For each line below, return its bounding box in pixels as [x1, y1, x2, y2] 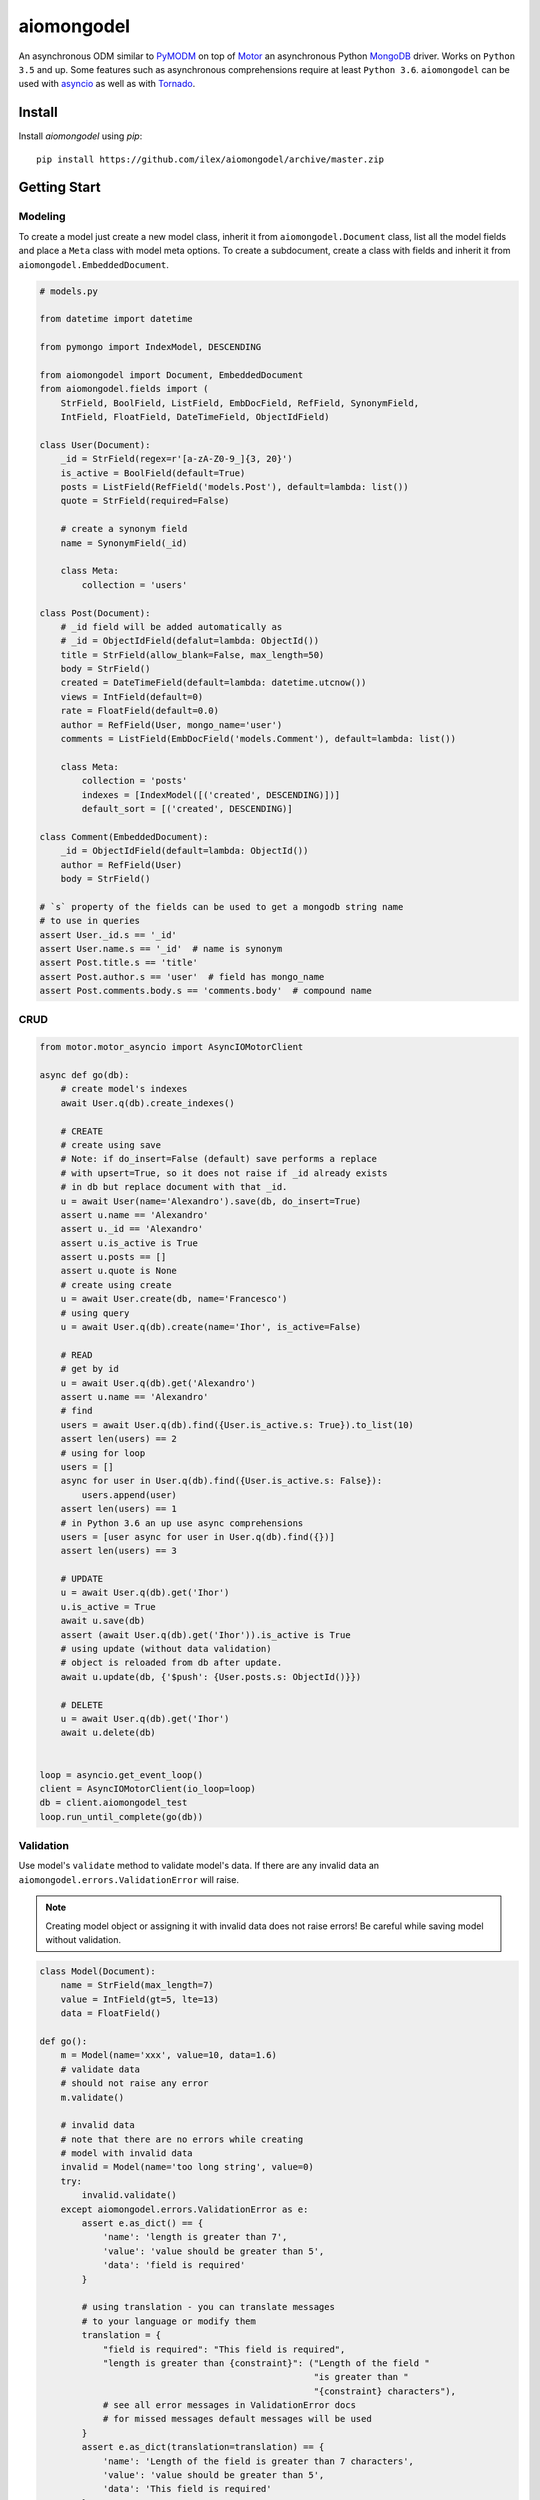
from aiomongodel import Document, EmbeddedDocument [39, 369, 304, 380]
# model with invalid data [60, 2148, 194, 2159]
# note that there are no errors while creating [60, 2133, 304, 2145]
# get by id [60, 1363, 120, 1375]
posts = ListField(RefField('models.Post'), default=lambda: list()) [60, 481, 409, 493]
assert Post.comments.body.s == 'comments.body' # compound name [39, 985, 372, 997]
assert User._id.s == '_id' [39, 929, 177, 940]
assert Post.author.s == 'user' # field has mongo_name [39, 971, 325, 982]
